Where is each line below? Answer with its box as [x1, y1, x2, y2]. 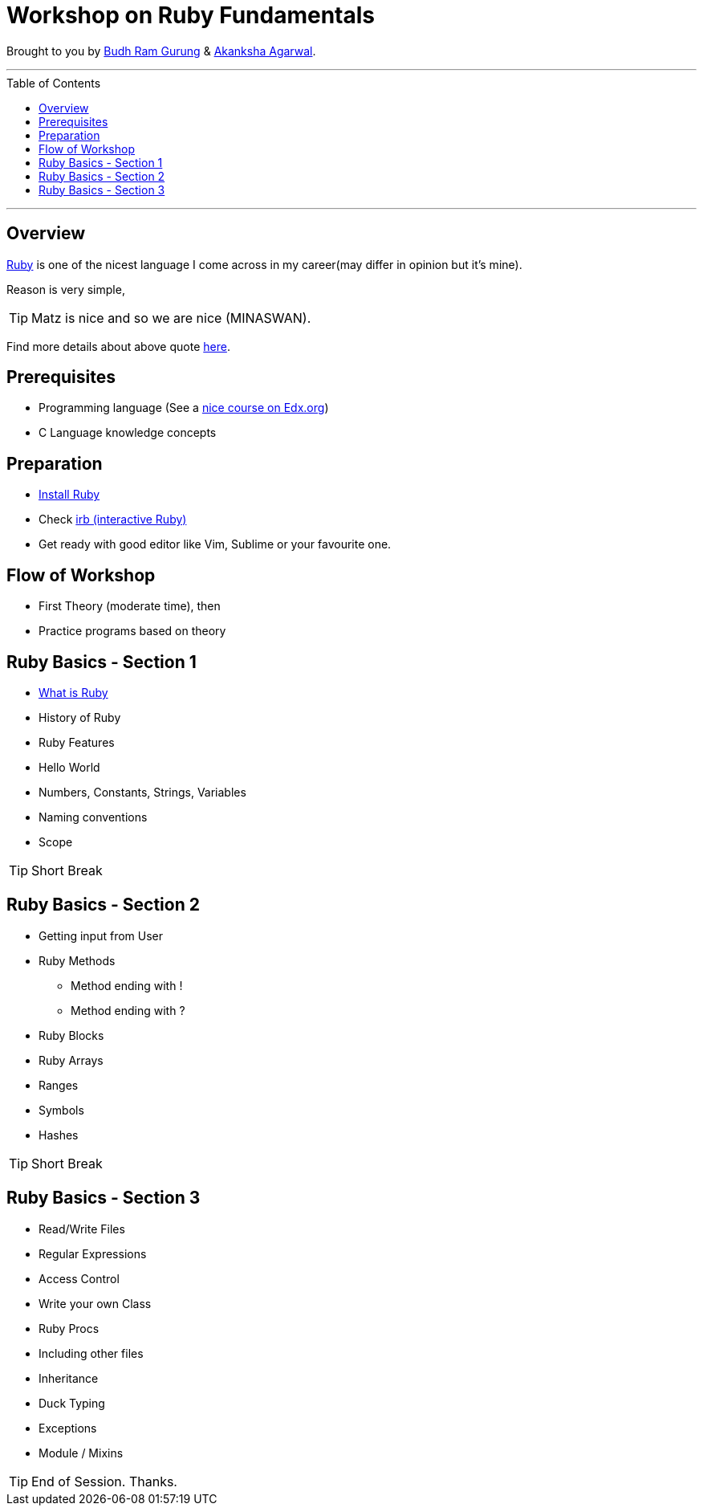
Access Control [39, 1271, 120, 1286]
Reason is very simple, [6, 282, 125, 296]
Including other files [39, 1346, 144, 1360]
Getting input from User [39, 928, 164, 943]
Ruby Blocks [39, 1028, 104, 1042]
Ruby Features [39, 735, 115, 749]
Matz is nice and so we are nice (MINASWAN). [31, 309, 311, 326]
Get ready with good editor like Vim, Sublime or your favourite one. [39, 537, 392, 552]
